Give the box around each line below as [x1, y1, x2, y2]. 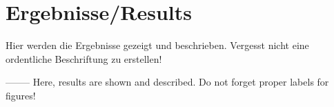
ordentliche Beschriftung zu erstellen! [6, 51, 162, 66]
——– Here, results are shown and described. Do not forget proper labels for [6, 75, 329, 89]
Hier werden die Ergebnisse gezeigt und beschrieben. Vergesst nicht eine [6, 38, 309, 52]
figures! [6, 88, 36, 102]
